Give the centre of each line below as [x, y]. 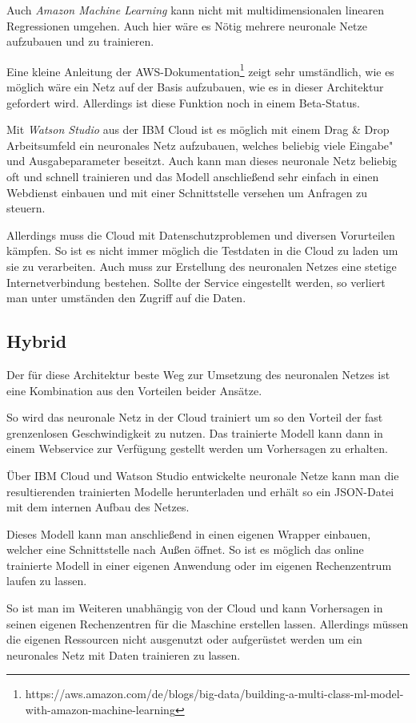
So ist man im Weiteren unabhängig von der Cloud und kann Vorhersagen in [195, 608]
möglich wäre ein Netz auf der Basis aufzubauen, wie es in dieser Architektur [195, 87]
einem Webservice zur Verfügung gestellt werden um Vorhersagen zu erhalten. [197, 448]
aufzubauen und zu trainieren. [80, 41]
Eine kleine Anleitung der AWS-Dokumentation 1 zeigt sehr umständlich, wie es [200, 70]
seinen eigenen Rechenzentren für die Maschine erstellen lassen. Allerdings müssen [208, 623]
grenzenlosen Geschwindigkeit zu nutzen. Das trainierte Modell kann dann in [195, 432]
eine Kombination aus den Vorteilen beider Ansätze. [134, 390]
